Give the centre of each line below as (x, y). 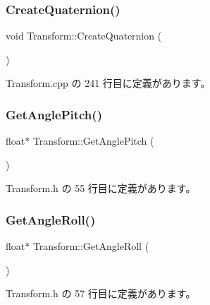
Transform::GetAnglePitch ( (93, 141)
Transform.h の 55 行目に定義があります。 (101, 188)
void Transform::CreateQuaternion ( (84, 36)
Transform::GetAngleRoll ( (91, 246)
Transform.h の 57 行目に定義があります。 (101, 293)
